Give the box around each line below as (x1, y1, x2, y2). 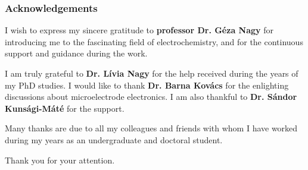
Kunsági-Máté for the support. (5, 102, 125, 114)
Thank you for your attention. (5, 153, 115, 166)
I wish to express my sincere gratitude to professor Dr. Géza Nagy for (5, 24, 274, 36)
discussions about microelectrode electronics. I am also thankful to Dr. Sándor (5, 90, 297, 103)
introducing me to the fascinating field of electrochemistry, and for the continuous (5, 35, 303, 48)
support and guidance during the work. (5, 47, 148, 59)
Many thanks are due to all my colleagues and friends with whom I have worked (5, 122, 298, 134)
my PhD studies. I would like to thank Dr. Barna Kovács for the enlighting (5, 78, 289, 91)
